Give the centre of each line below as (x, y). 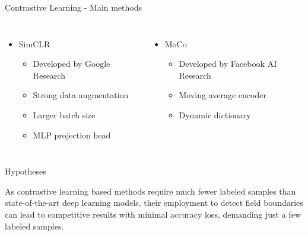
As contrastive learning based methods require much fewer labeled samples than (150, 191)
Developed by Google (72, 64)
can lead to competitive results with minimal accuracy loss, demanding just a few (153, 214)
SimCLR (34, 43)
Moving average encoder (223, 95)
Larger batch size (64, 114)
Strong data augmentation (81, 95)
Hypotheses (26, 171)
